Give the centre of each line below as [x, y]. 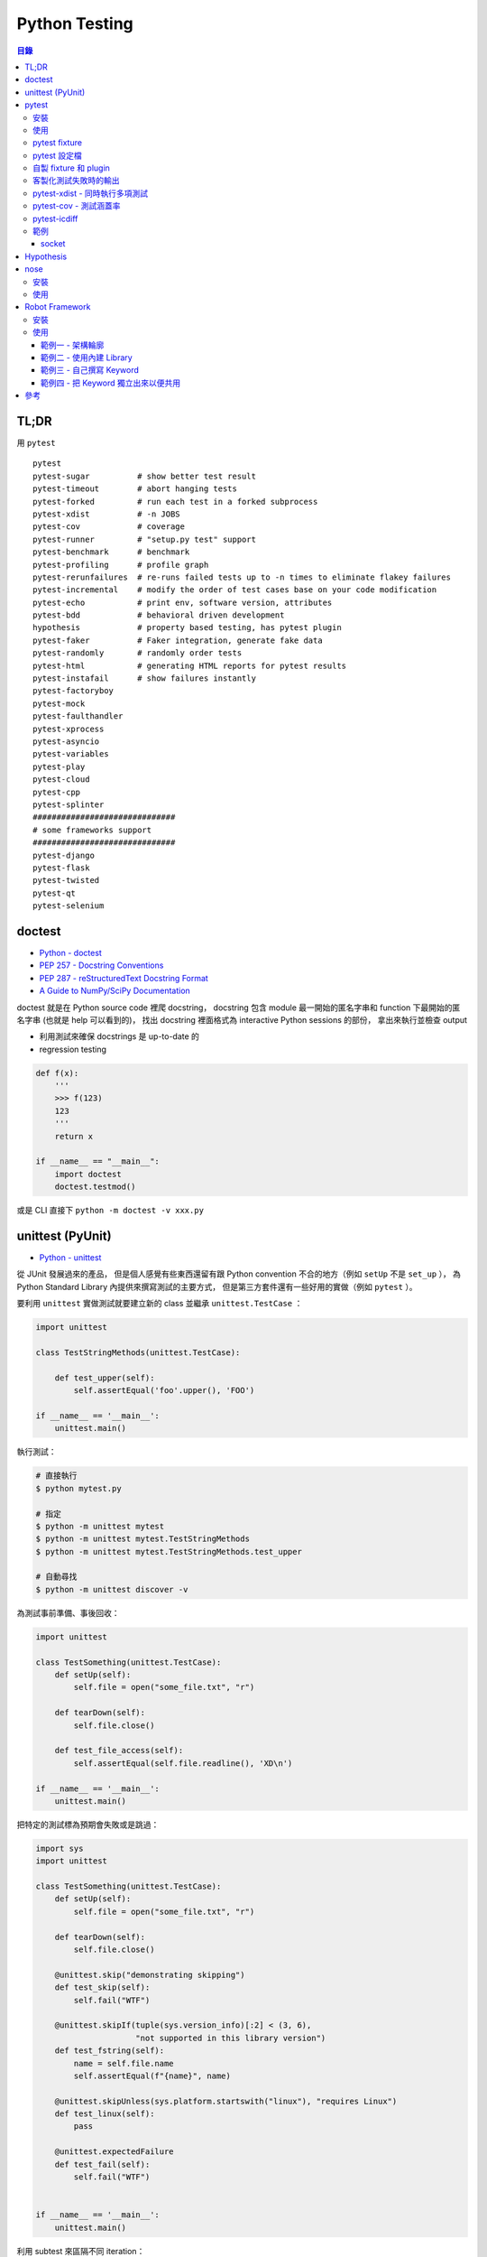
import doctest [88, 1174]
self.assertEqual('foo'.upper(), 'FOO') [164, 1391]
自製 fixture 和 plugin [71, 168]
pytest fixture [58, 143]
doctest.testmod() [95, 1187]
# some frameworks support [92, 830]
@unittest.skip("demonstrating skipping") [150, 1974]
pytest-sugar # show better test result [145, 476]
